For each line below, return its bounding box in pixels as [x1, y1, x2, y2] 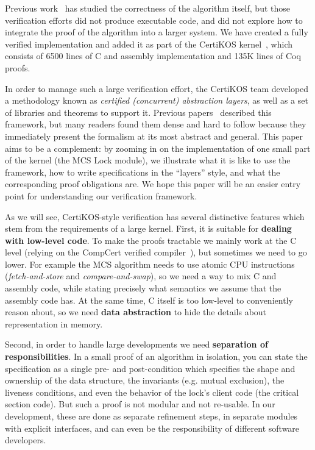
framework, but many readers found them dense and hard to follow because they [5, 118, 306, 130]
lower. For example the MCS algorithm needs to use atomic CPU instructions [5, 257, 295, 270]
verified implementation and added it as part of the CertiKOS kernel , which [5, 37, 292, 50]
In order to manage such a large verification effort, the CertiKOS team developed [5, 82, 309, 95]
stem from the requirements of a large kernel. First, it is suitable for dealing [5, 222, 292, 235]
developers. [5, 434, 46, 446]
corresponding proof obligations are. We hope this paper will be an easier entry [5, 177, 301, 190]
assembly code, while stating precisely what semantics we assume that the [5, 282, 281, 295]
